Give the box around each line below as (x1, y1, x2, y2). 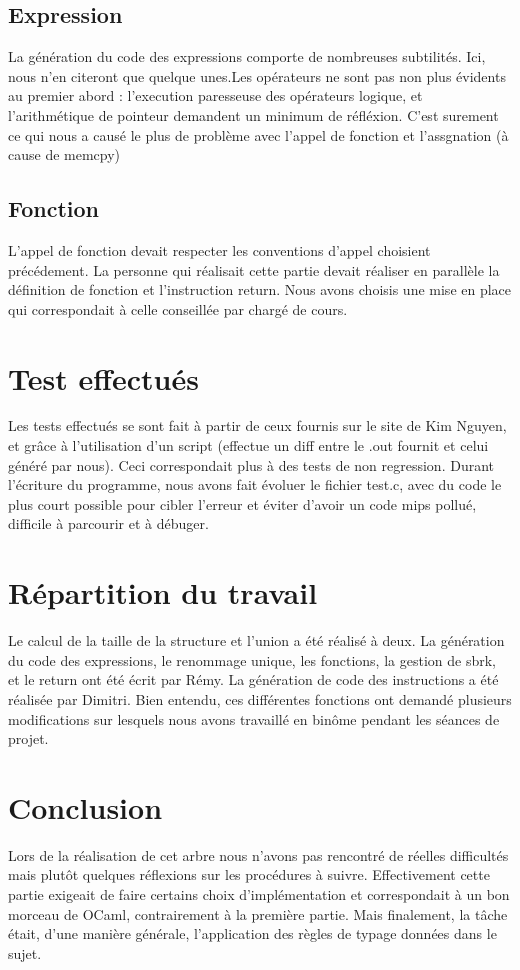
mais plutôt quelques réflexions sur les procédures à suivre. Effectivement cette (8, 864, 490, 885)
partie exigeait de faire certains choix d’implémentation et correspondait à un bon (8, 884, 510, 905)
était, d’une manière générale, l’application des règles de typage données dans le (8, 923, 497, 944)
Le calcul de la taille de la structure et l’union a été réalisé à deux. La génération (8, 630, 505, 651)
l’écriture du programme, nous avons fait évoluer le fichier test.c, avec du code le (8, 474, 502, 495)
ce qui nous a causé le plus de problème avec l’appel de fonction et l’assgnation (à (8, 124, 509, 145)
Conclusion (8, 786, 163, 827)
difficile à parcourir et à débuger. (8, 513, 209, 534)
